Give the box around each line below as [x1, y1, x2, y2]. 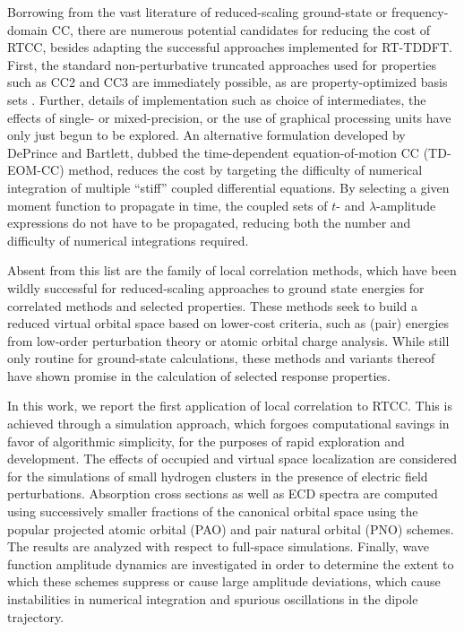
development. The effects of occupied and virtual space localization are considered [7, 449, 457, 468]
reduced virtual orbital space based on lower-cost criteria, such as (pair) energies [7, 314, 450, 333]
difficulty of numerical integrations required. [7, 230, 249, 249]
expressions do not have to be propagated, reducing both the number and [7, 213, 411, 232]
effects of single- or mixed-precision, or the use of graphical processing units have [7, 108, 451, 126]
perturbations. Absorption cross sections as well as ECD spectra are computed [7, 484, 438, 503]
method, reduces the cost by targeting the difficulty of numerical [68, 160, 423, 179]
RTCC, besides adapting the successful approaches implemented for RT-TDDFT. [7, 38, 452, 56]
